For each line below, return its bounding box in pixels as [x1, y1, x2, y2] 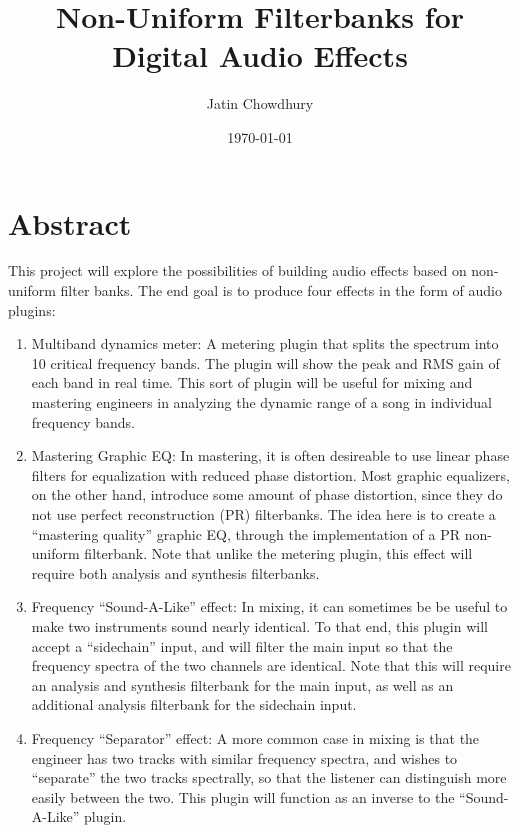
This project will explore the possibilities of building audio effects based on [8, 260, 467, 281]
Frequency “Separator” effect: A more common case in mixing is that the [31, 727, 480, 748]
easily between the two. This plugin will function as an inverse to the [31, 786, 455, 807]
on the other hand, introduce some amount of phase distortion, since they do [31, 484, 503, 505]
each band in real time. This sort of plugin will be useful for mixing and [31, 372, 473, 393]
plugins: [8, 299, 56, 320]
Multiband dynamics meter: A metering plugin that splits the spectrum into [31, 333, 499, 354]
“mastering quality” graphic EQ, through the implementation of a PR [31, 523, 460, 544]
